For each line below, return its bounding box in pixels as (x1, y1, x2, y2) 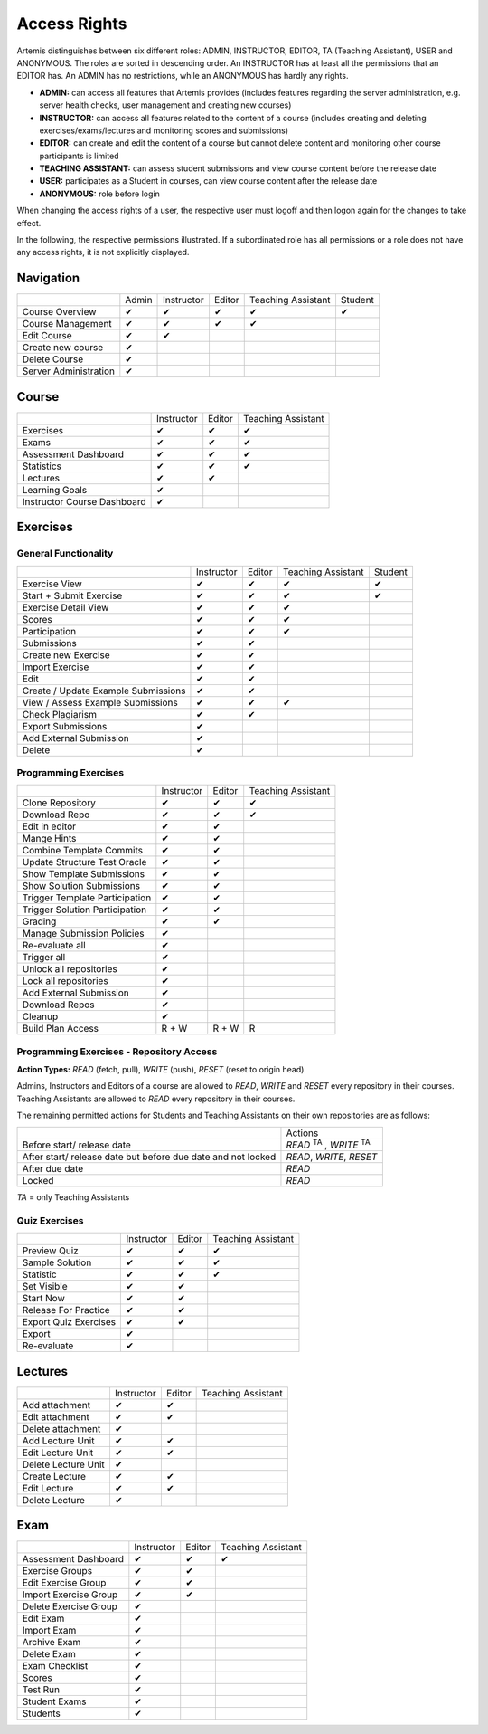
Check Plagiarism (22, 708, 97, 720)
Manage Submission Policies (22, 928, 145, 940)
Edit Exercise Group (22, 1577, 107, 1589)
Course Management (22, 318, 112, 330)
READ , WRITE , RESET (286, 1150, 378, 1163)
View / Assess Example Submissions (22, 696, 178, 709)
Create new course (22, 341, 104, 354)
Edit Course (22, 329, 72, 342)
